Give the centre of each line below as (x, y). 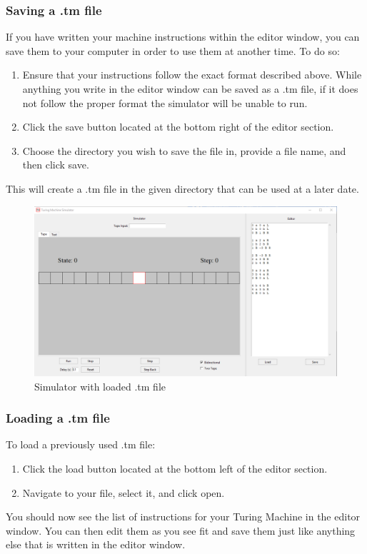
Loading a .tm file (58, 418)
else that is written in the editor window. (96, 544)
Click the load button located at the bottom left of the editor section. (175, 469)
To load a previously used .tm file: (81, 444)
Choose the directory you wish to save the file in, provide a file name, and (184, 150)
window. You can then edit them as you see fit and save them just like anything (181, 530)
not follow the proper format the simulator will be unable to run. (165, 102)
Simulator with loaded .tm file (100, 386)
